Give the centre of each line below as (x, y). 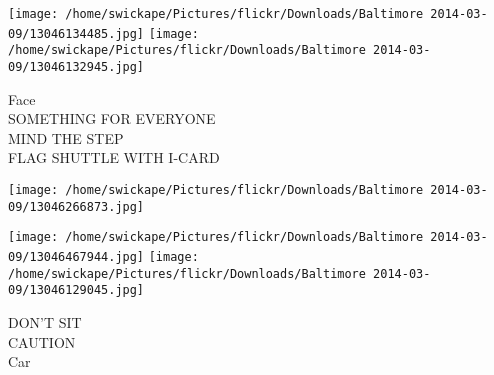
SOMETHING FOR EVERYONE (112, 118)
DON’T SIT (45, 321)
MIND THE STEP (66, 137)
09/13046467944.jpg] (76, 256)
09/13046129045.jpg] (76, 290)
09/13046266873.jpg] (76, 206)
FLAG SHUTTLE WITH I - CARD (114, 157)
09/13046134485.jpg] (76, 33)
